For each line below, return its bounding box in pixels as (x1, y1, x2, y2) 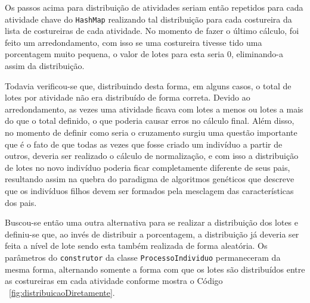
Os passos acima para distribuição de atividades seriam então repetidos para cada (5, 1, 303, 13)
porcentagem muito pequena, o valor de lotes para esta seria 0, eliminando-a (5, 48, 284, 60)
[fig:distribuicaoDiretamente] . (9, 286, 115, 298)
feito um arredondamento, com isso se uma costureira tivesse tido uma (5, 36, 262, 48)
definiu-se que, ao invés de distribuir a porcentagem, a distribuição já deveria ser (5, 227, 299, 240)
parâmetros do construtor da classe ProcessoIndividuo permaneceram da (5, 251, 281, 263)
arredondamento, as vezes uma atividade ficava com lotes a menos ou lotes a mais (5, 102, 303, 115)
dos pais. (5, 196, 37, 208)
